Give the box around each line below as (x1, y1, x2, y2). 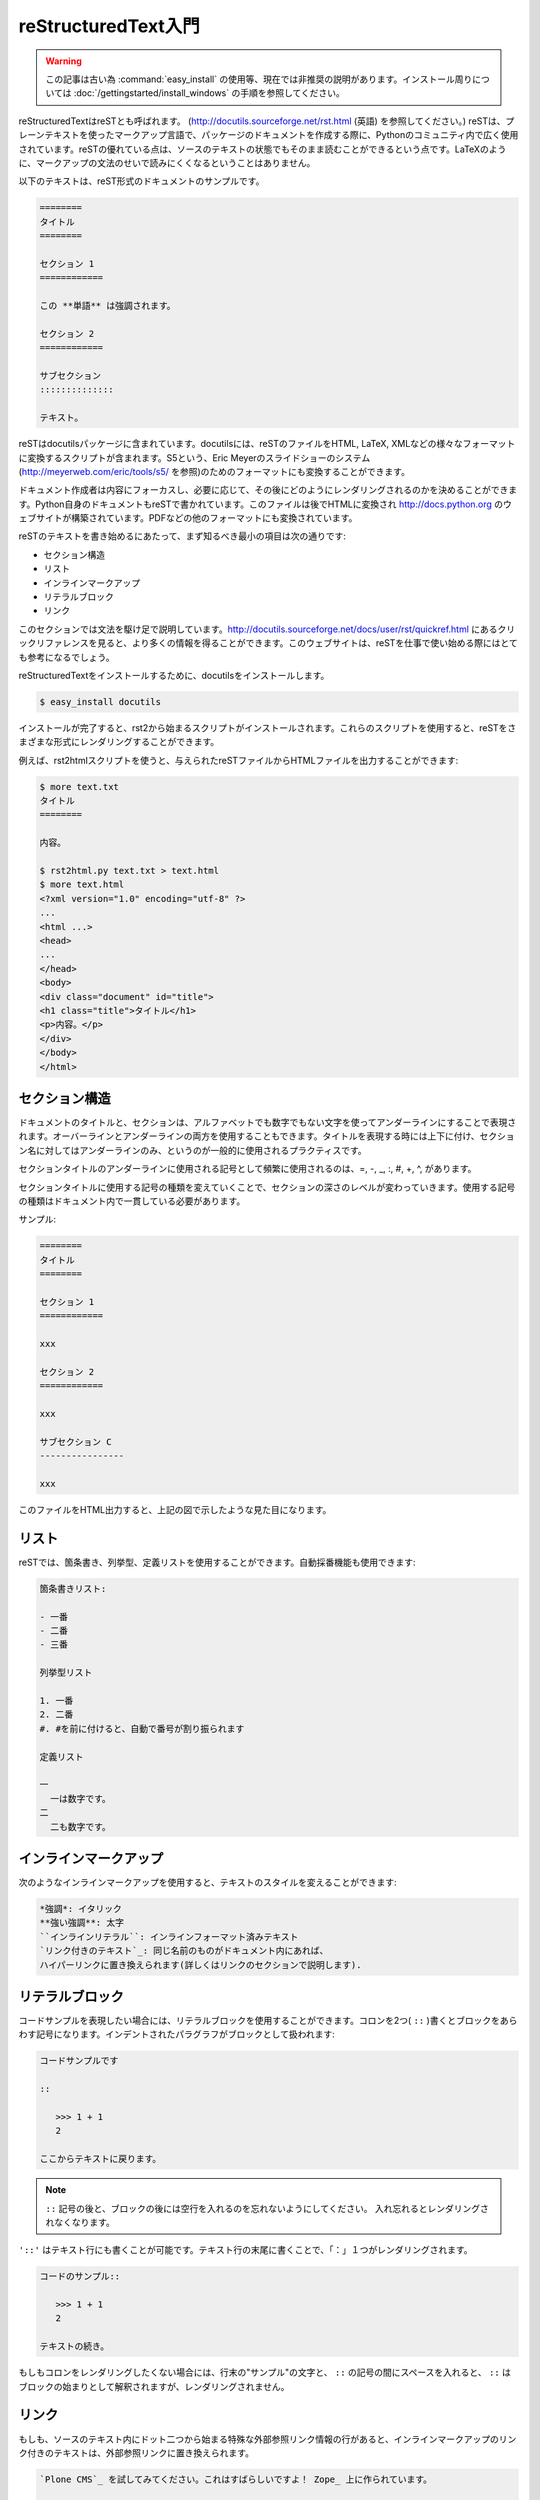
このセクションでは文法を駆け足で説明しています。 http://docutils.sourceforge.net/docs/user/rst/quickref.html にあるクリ (18, 623, 516, 635)
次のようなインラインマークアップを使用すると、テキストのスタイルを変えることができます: (18, 1876, 397, 1888)
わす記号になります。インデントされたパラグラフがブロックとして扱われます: (18, 2028, 335, 2040)
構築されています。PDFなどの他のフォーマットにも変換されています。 (70, 512, 358, 524)
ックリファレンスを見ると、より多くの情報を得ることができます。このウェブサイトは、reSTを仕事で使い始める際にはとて (18, 637, 519, 649)
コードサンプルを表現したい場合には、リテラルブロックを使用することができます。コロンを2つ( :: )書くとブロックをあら (18, 2015, 518, 2027)
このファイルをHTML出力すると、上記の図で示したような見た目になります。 (18, 1503, 332, 1515)
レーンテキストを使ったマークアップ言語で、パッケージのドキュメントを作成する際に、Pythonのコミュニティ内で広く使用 (18, 129, 519, 141)
